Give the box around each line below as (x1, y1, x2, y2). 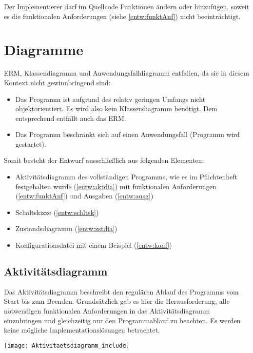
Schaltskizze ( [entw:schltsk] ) (15, 207, 99, 217)
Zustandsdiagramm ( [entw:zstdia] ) (15, 223, 117, 234)
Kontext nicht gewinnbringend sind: (4, 77, 111, 87)
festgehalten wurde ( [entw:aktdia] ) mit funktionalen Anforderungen (15, 181, 216, 191)
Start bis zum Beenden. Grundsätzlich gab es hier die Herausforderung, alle (4, 296, 230, 306)
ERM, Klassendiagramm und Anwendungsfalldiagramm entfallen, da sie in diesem (4, 68, 249, 78)
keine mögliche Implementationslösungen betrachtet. (4, 325, 160, 335)
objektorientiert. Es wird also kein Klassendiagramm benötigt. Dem (15, 103, 217, 114)
